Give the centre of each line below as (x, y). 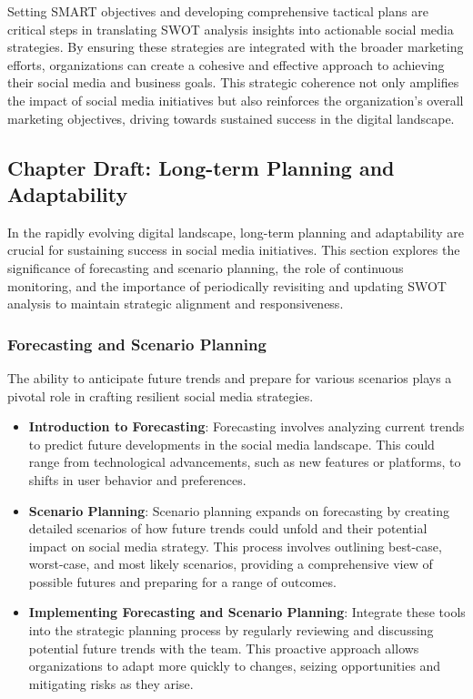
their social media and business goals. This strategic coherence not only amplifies (233, 82)
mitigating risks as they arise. (111, 683)
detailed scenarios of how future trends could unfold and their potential (228, 528)
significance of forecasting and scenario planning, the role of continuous (206, 267)
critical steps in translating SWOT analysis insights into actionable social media (231, 29)
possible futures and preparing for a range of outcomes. (182, 581)
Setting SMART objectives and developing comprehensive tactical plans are (218, 11)
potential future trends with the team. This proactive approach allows (224, 648)
